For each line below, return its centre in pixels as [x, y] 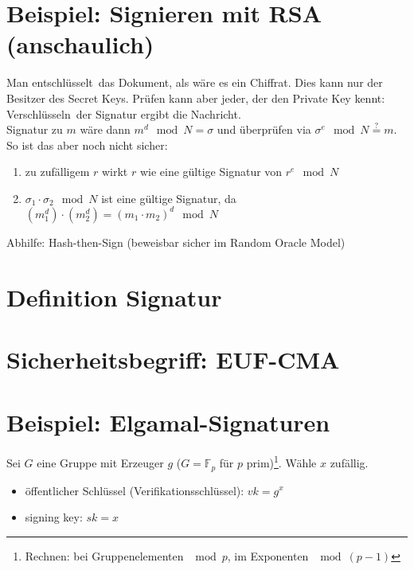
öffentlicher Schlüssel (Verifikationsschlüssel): [135, 490]
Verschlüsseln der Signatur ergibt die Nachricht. [124, 113]
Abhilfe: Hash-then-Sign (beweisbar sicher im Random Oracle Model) [176, 242]
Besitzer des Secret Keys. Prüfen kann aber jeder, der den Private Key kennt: [196, 98]
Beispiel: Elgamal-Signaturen [168, 422]
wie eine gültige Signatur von [211, 172]
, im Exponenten [268, 555]
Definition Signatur [114, 297]
